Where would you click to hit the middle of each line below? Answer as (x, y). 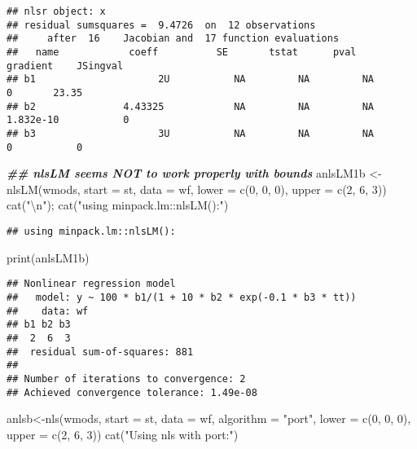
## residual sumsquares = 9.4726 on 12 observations (161, 25)
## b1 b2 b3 (39, 325)
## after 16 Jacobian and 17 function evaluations (173, 39)
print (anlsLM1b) (48, 257)
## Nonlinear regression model (91, 284)
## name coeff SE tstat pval (182, 52)
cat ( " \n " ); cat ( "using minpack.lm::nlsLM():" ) (118, 205)
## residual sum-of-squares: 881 (100, 352)
